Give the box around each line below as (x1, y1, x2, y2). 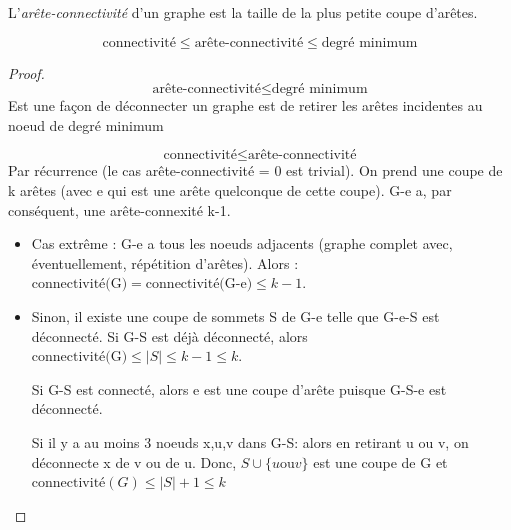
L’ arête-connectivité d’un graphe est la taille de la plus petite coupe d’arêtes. (8, 2, 478, 22)
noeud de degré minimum (8, 114, 164, 135)
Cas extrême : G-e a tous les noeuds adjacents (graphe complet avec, (31, 233, 453, 254)
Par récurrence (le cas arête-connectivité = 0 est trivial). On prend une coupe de (8, 160, 503, 181)
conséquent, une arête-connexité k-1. (8, 199, 231, 220)
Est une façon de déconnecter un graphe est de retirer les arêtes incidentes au (8, 95, 483, 116)
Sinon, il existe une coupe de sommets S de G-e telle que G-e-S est (31, 305, 440, 326)
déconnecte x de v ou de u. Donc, (31, 451, 237, 472)
